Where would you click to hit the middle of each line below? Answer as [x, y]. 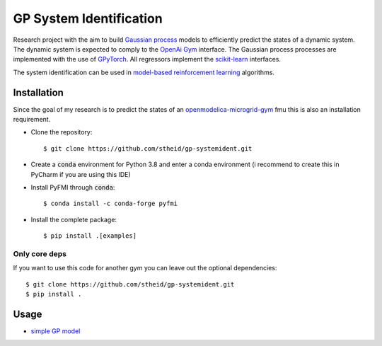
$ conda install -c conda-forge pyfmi [111, 204]
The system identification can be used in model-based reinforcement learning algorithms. [144, 72]
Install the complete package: [74, 219]
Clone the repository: [62, 132]
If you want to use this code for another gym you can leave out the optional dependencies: [145, 268]
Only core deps [40, 253]
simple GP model [56, 331]
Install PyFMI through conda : [73, 187]
